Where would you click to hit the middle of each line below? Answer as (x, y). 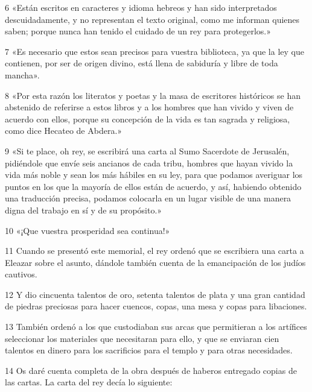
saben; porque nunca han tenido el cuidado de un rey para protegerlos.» (138, 31)
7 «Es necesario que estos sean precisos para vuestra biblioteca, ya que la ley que (154, 51)
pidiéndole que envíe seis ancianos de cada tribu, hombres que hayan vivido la (149, 163)
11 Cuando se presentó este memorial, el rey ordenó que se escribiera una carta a (154, 251)
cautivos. (21, 274)
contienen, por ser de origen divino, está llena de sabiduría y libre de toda (142, 63)
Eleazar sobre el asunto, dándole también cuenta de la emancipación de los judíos (155, 262)
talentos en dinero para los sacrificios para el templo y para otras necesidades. (149, 350)
